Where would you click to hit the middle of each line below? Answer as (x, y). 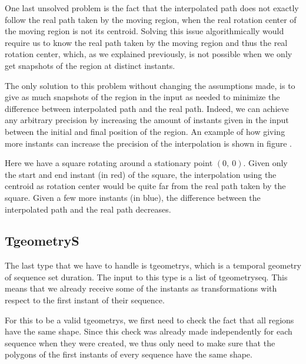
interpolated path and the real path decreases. (88, 209)
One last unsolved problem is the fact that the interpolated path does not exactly (152, 8)
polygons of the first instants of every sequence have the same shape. (129, 354)
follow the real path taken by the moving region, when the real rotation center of (151, 19)
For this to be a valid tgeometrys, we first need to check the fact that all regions (149, 320)
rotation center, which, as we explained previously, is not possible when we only (149, 54)
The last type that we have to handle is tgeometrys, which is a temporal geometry (153, 265)
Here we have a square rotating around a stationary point (109, 163)
